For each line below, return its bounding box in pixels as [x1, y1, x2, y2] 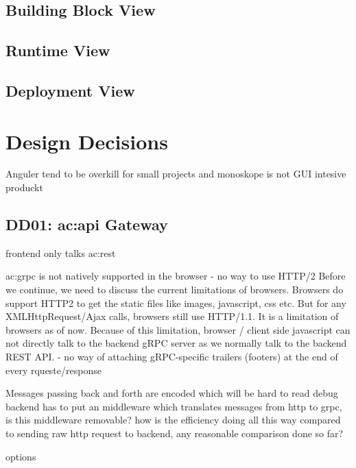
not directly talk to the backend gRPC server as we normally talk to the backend [5, 336, 347, 350]
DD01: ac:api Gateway [5, 214, 168, 235]
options [5, 449, 36, 463]
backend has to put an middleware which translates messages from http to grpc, [5, 399, 342, 413]
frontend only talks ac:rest [5, 245, 116, 260]
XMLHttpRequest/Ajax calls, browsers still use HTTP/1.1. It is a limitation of [5, 309, 339, 323]
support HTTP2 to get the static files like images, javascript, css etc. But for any [5, 295, 346, 310]
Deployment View [5, 79, 135, 101]
